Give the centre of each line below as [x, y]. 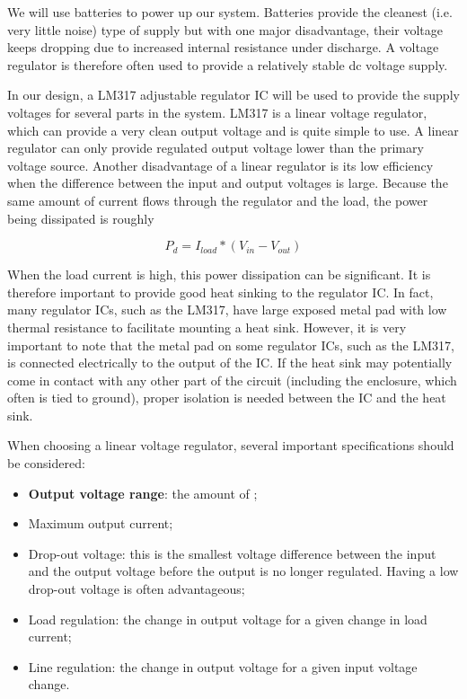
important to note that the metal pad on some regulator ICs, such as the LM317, [231, 345]
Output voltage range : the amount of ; [143, 493]
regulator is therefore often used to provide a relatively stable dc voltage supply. [228, 64]
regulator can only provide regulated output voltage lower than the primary [216, 148]
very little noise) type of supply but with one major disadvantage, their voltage [225, 29]
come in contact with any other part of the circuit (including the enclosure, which [232, 380]
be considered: [46, 463]
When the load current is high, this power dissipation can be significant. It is [219, 274]
